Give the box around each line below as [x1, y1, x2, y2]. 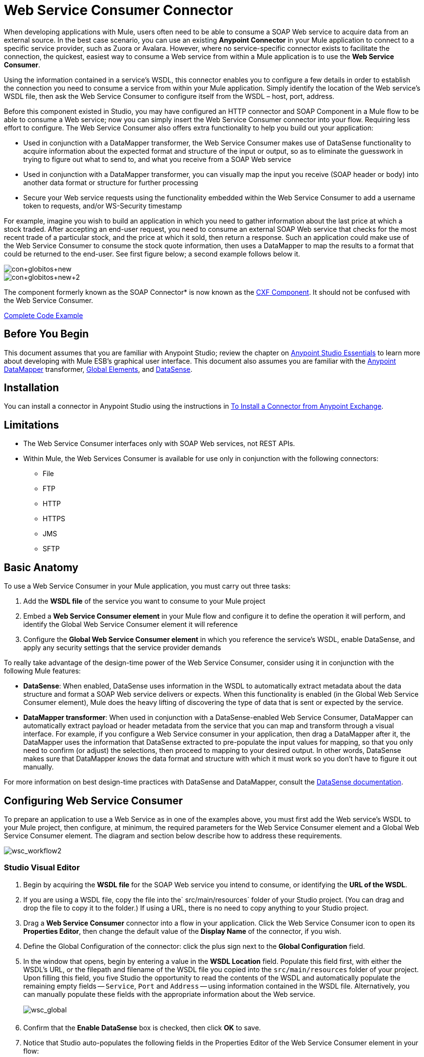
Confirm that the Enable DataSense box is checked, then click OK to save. [23, 1023, 261, 1032]
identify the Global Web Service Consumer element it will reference [23, 620, 238, 629]
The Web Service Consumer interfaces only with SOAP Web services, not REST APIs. [23, 439, 295, 448]
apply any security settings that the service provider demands [23, 643, 221, 652]
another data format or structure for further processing [23, 178, 198, 187]
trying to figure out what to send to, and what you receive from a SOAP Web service [23, 155, 291, 163]
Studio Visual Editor [4, 863, 80, 873]
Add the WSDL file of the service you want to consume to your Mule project [23, 597, 266, 606]
